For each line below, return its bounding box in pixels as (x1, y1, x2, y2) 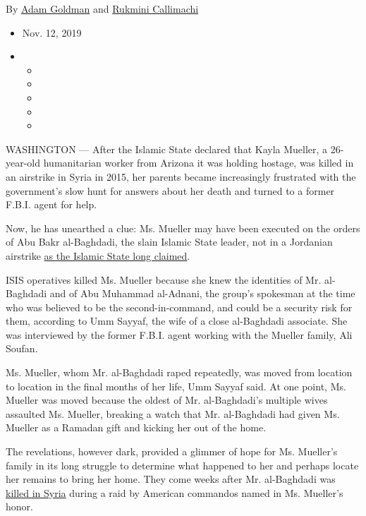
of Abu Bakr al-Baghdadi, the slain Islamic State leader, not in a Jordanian (6, 234, 333, 249)
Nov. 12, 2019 (22, 25, 82, 40)
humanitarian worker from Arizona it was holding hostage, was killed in (43, 155, 354, 170)
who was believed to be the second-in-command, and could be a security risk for (6, 299, 353, 314)
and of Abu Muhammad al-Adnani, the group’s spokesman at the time (49, 286, 355, 301)
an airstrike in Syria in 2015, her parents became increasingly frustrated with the (6, 169, 356, 184)
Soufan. (6, 341, 38, 356)
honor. (6, 499, 33, 514)
